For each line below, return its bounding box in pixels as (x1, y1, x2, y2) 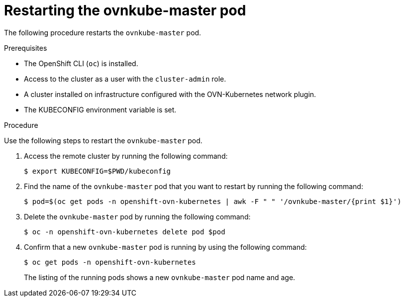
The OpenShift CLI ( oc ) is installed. (24, 59, 138, 68)
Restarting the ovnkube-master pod (4, 2, 246, 19)
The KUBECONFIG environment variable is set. (24, 105, 177, 114)
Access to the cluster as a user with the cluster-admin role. (24, 74, 226, 83)
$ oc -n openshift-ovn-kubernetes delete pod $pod (24, 227, 225, 236)
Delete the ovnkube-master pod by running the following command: (24, 212, 251, 221)
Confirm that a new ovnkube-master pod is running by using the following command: (24, 242, 307, 251)
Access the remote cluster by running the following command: (24, 151, 228, 160)
